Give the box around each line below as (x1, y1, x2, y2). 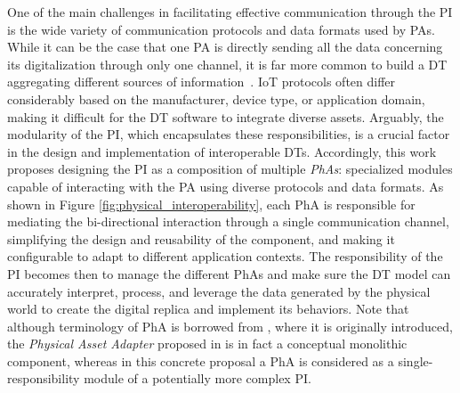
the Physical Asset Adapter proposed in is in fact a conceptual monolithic (7, 334, 408, 353)
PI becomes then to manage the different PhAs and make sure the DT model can (7, 264, 451, 282)
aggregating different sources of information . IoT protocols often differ (7, 72, 396, 91)
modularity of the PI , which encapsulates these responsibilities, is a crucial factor (7, 125, 450, 143)
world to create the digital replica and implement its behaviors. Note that (7, 299, 409, 318)
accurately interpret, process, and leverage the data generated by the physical (7, 282, 431, 300)
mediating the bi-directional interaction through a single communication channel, (7, 212, 449, 231)
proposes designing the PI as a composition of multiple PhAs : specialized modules (7, 160, 453, 178)
